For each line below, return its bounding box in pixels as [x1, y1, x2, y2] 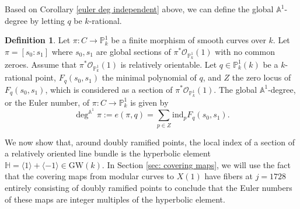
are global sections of [96, 45, 171, 57]
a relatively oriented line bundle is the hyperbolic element [5, 147, 211, 159]
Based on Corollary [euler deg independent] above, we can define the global [5, 3, 274, 15]
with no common [215, 45, 275, 57]
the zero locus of [232, 71, 291, 83]
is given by [130, 96, 169, 108]
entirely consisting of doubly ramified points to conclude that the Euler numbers [5, 182, 292, 194]
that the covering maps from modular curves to [5, 170, 175, 182]
